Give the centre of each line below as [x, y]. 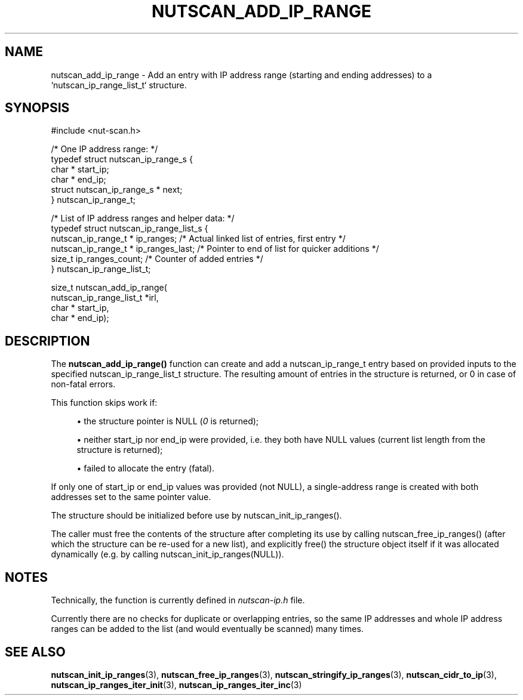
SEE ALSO [35, 652]
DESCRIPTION [47, 341]
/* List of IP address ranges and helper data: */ [143, 218]
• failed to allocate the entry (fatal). [146, 468]
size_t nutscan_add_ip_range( [109, 288]
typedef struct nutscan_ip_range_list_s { [130, 229]
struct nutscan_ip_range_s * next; [117, 190]
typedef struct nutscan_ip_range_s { [122, 159]
